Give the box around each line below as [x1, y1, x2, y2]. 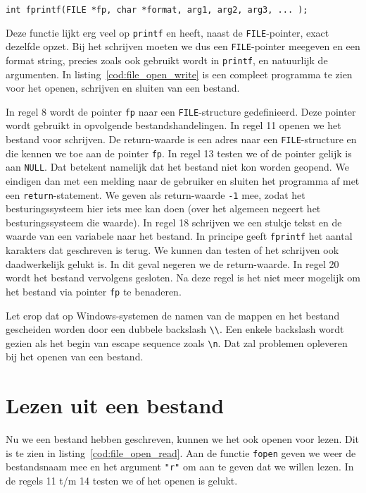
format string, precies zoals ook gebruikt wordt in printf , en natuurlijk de [6, 52, 328, 67]
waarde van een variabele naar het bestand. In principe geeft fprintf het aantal [6, 229, 353, 243]
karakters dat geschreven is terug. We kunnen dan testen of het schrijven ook [6, 243, 339, 257]
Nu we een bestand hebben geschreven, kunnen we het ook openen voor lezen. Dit [6, 432, 360, 446]
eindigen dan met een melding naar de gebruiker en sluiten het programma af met [6, 174, 360, 188]
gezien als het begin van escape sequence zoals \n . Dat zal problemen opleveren [6, 335, 348, 350]
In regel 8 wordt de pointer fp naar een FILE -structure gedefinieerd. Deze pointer [6, 104, 356, 118]
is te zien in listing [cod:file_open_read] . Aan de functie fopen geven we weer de [6, 445, 356, 460]
